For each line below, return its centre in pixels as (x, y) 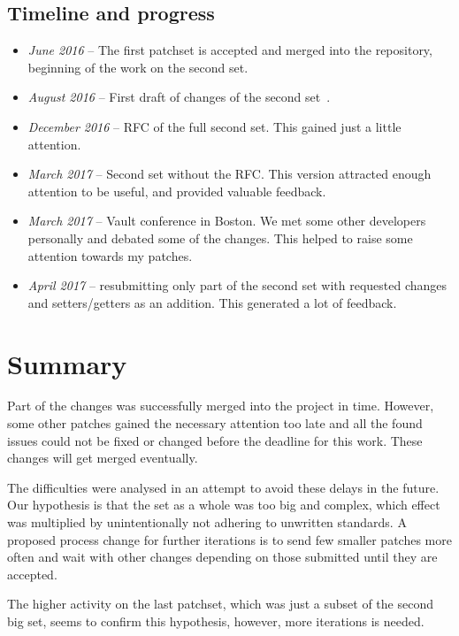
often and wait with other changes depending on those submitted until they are (222, 557)
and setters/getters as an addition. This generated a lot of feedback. (212, 302)
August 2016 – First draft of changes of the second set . (179, 97)
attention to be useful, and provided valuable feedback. (177, 191)
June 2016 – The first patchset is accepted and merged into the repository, (230, 50)
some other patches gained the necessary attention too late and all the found (215, 423)
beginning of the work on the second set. (138, 67)
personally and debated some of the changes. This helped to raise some (220, 238)
